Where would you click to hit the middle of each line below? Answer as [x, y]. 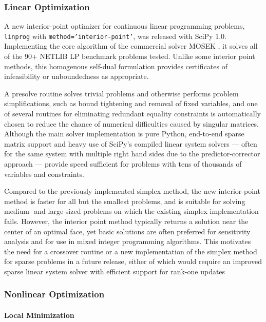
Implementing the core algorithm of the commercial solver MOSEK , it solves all [131, 46]
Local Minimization [39, 315]
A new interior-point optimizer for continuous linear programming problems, [125, 26]
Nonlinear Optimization [54, 294]
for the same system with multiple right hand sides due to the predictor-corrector [132, 154]
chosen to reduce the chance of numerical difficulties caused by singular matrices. [131, 123]
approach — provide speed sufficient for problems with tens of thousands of [123, 164]
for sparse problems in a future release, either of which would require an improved [133, 261]
